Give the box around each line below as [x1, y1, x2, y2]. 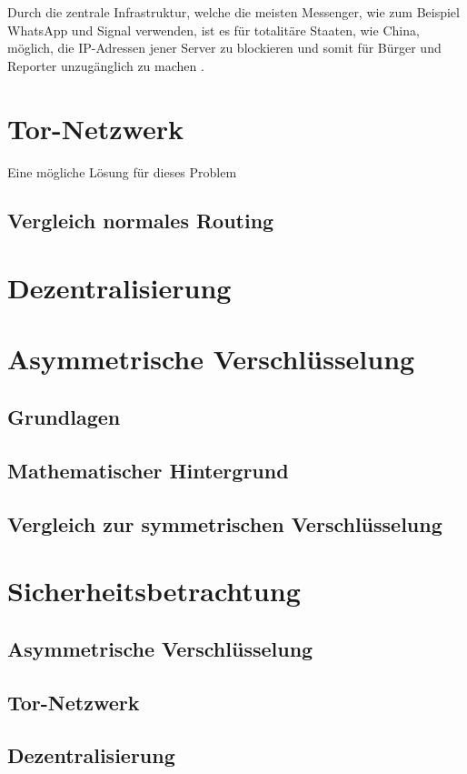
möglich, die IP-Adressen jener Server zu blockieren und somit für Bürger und [7, 38, 442, 57]
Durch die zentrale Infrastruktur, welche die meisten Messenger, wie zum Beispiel [7, 3, 460, 21]
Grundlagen [7, 403, 121, 431]
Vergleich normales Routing [7, 206, 274, 235]
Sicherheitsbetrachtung [7, 572, 301, 609]
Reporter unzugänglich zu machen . [7, 55, 204, 75]
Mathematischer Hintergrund [7, 456, 289, 484]
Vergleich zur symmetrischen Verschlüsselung [7, 509, 442, 538]
